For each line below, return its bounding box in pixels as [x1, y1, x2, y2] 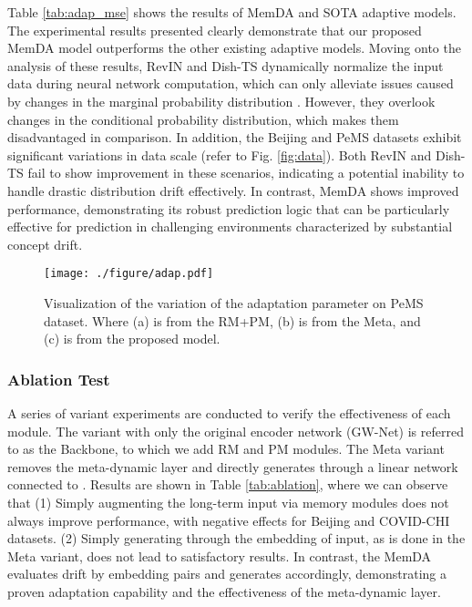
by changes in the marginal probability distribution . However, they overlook [7, 91, 436, 110]
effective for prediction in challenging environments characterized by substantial [7, 217, 453, 236]
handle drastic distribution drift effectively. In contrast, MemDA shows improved [7, 180, 459, 200]
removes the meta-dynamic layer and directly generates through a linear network [7, 457, 458, 476]
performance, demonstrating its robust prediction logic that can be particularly [7, 199, 450, 218]
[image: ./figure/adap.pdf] [44, 267, 214, 281]
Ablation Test [7, 367, 110, 390]
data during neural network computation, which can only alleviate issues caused [7, 74, 454, 93]
